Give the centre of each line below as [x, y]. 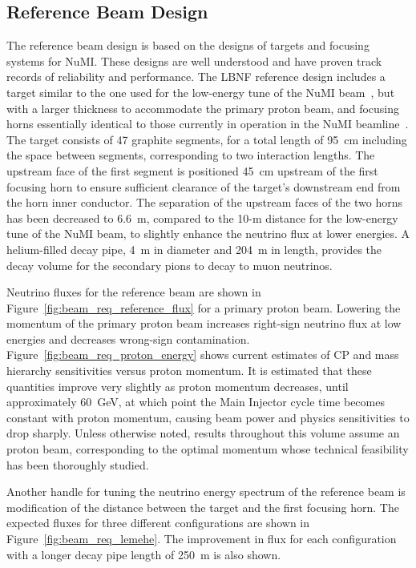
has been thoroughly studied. [78, 464]
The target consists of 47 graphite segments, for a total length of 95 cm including [207, 139]
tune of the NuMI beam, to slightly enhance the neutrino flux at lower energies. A [208, 234]
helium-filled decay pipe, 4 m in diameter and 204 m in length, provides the [194, 249]
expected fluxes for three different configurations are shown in [158, 523]
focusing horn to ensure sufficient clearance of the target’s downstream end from [204, 186]
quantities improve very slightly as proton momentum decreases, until [178, 386]
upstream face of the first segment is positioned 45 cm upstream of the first [192, 170]
